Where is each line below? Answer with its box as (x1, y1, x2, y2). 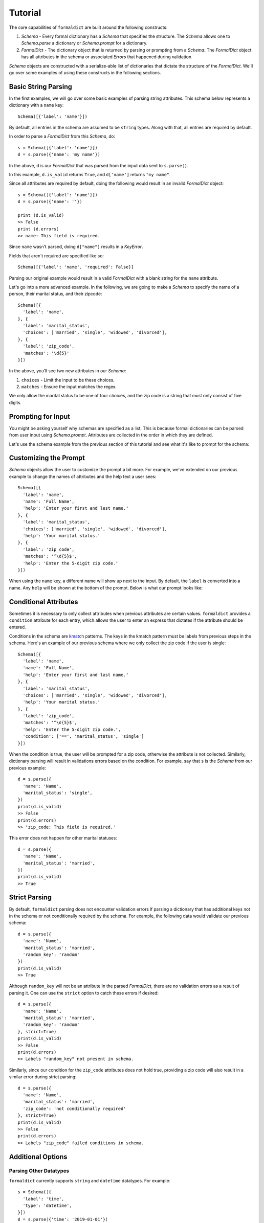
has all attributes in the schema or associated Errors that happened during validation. (21, 54, 193, 60)
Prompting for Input (9, 412, 70, 421)
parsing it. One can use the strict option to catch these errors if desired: (9, 990, 159, 996)
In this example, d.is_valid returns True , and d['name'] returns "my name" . (9, 171, 171, 177)
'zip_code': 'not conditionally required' (22, 1106, 127, 1111)
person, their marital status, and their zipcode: (9, 291, 102, 297)
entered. (9, 624, 26, 630)
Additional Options (9, 1153, 68, 1161)
